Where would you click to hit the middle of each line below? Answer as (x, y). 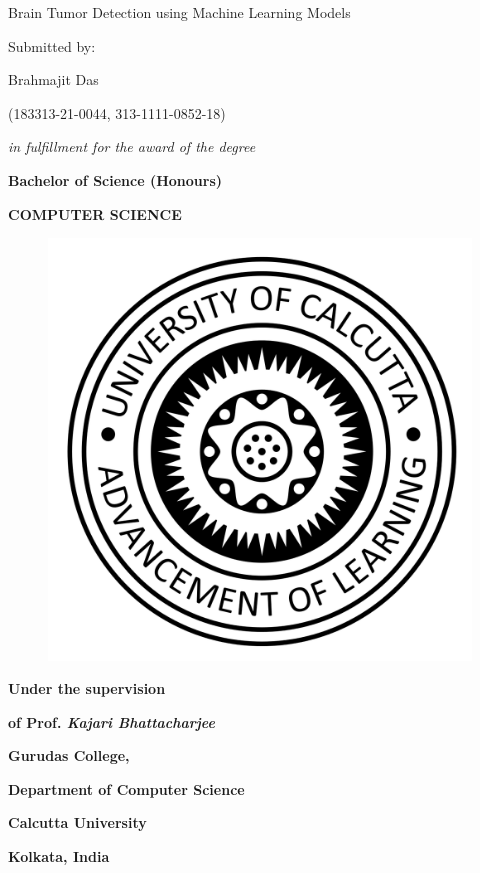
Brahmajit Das (53, 79)
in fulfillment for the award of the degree (132, 146)
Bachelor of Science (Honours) (115, 179)
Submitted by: (52, 45)
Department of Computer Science (126, 788)
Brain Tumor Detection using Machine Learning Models (179, 12)
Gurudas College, (69, 755)
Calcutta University (77, 822)
